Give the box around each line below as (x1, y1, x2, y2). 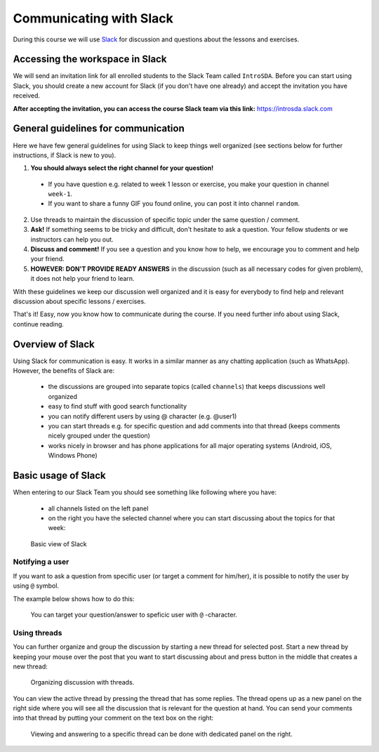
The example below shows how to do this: (13, 594, 135, 603)
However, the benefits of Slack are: (13, 367, 115, 375)
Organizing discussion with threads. (30, 678, 135, 687)
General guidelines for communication (13, 123, 185, 135)
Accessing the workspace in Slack (13, 53, 167, 65)
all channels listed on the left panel (48, 504, 149, 513)
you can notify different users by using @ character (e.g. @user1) (48, 411, 237, 421)
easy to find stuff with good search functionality (48, 402, 187, 411)
